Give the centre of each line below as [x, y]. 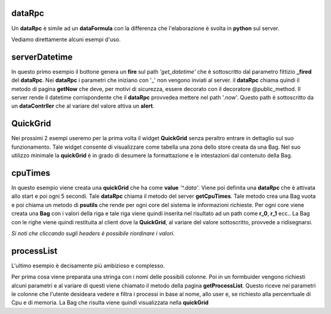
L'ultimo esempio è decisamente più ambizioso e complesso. [88, 265]
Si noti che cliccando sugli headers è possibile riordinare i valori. [93, 233]
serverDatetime [42, 57]
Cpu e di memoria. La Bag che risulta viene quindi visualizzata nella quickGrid [110, 303]
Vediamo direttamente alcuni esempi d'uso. [66, 39]
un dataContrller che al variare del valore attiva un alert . [83, 106]
